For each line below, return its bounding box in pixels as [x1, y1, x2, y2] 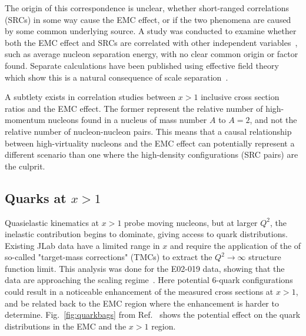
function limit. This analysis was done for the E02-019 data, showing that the [5, 262, 285, 274]
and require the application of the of [169, 239, 301, 251]
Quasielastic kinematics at [5, 216, 99, 228]
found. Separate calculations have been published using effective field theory [5, 59, 279, 71]
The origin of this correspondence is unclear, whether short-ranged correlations [5, 2, 289, 14]
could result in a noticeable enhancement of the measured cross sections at [5, 285, 274, 298]
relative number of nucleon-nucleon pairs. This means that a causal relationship [5, 125, 292, 137]
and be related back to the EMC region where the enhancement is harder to [5, 297, 279, 309]
